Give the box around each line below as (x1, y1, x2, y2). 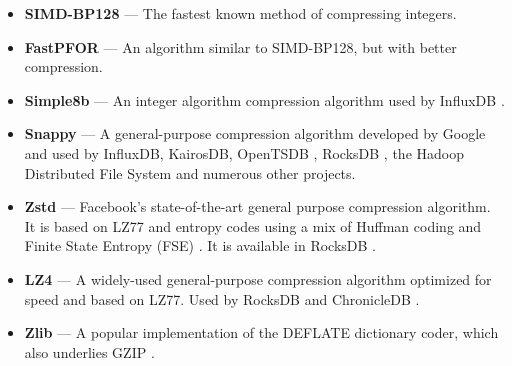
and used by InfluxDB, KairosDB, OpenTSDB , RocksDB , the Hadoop (24, 142, 464, 163)
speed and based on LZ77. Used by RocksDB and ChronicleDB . (24, 288, 420, 309)
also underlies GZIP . (24, 341, 155, 362)
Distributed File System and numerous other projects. (24, 162, 356, 183)
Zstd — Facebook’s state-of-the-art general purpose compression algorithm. (24, 196, 491, 217)
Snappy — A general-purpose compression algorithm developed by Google (24, 123, 486, 144)
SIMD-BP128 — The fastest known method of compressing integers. (24, 3, 457, 23)
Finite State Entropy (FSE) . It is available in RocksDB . (24, 235, 377, 256)
